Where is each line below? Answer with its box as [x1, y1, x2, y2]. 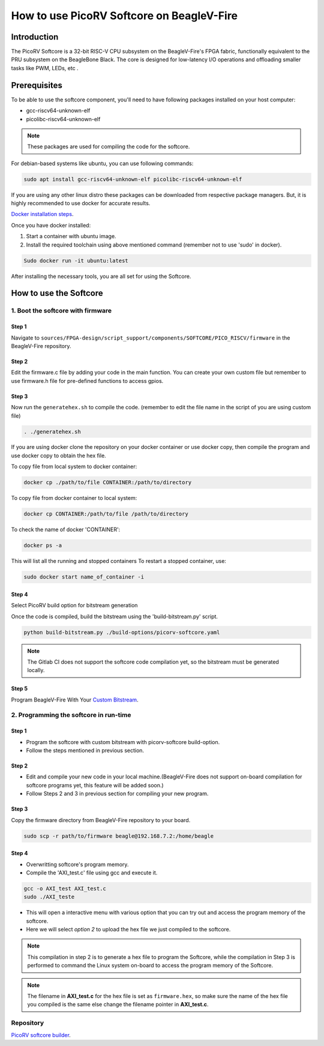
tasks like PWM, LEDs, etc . [11, 64, 79, 71]
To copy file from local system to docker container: [11, 463, 137, 470]
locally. [27, 667, 45, 674]
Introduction [11, 32, 59, 42]
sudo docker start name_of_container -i [23, 574, 144, 580]
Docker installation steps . [11, 211, 74, 218]
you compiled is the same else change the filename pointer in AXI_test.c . [27, 1001, 209, 1008]
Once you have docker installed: [11, 221, 91, 229]
